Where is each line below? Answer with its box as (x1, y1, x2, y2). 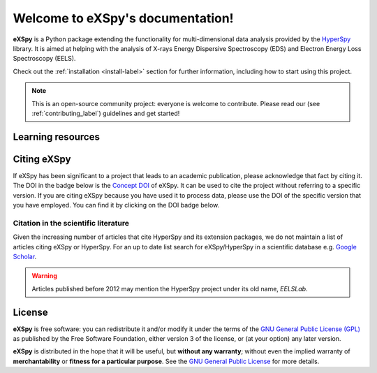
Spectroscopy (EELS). (13, 54, 76, 63)
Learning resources (13, 131, 101, 142)
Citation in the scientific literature (13, 218, 129, 228)
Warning (31, 272, 57, 280)
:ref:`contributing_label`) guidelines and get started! (31, 109, 180, 117)
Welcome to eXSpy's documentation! (13, 10, 234, 26)
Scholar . (13, 252, 37, 261)
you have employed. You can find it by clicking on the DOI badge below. (13, 200, 220, 209)
